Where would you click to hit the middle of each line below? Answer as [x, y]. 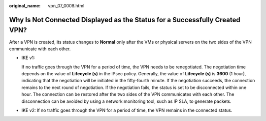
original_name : [25, 6]
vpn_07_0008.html [66, 6]
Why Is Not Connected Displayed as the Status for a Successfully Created [125, 20]
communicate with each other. [40, 49]
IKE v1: [28, 58]
